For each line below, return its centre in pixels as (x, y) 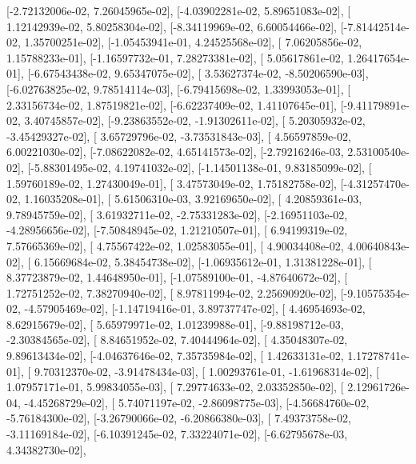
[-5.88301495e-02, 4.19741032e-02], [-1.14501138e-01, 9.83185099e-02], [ (200, 167)
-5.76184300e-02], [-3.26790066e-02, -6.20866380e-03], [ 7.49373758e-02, (179, 418)
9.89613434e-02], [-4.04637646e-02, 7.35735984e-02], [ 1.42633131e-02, (175, 356)
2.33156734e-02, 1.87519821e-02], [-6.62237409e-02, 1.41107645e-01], (172, 104)
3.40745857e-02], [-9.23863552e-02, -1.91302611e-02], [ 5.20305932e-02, (195, 120)
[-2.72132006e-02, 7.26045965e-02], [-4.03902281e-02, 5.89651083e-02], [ (179, 10)
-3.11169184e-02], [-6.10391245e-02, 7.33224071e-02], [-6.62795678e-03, (177, 434)
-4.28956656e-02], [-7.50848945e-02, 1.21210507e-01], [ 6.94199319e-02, (177, 230)
